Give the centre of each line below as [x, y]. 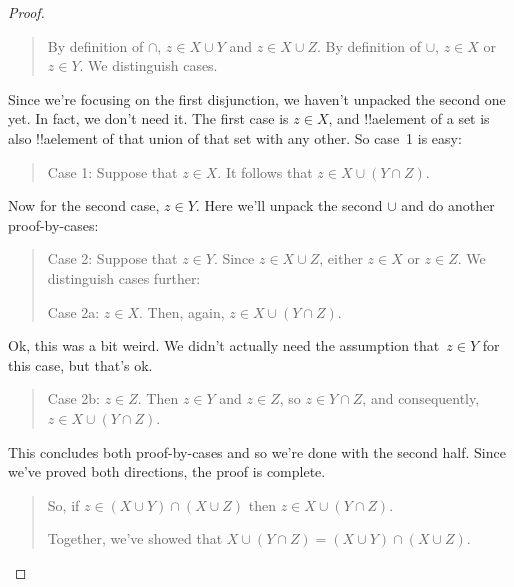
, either [341, 258]
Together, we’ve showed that [135, 538]
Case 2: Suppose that [112, 258]
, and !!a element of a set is [409, 118]
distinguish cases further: [124, 277]
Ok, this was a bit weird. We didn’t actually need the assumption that [224, 345]
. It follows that [265, 171]
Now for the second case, [84, 205]
